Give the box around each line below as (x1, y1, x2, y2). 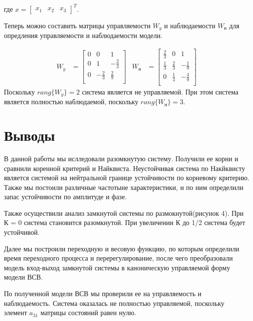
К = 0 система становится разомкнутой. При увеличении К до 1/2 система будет (4, 217, 245, 227)
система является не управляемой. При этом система (82, 86, 238, 96)
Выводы (4, 125, 55, 145)
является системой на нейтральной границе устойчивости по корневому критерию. (4, 172, 250, 183)
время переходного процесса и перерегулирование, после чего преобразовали (4, 253, 233, 263)
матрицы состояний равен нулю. (40, 307, 136, 318)
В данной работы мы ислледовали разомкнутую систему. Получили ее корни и (4, 153, 238, 163)
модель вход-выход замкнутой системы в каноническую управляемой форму (4, 262, 230, 272)
